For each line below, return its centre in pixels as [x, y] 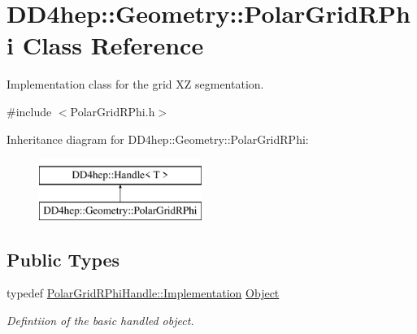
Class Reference [113, 45]
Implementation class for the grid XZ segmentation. [135, 84]
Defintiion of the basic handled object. [100, 321]
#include [29, 111]
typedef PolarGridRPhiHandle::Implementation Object [143, 293]
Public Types [63, 259]
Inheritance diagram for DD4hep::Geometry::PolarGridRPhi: [158, 139]
